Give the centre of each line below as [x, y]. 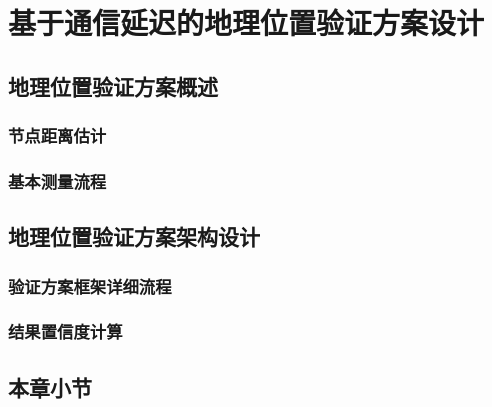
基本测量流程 [57, 180]
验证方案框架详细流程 [90, 285]
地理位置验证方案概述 [113, 85]
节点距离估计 [57, 135]
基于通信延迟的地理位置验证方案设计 [246, 22]
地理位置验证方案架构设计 [134, 236]
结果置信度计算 [65, 331]
